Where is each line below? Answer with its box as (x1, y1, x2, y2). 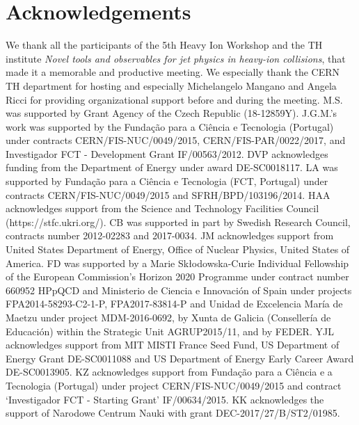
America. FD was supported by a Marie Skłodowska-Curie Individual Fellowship (6, 255, 349, 270)
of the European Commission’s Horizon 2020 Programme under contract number (6, 269, 349, 284)
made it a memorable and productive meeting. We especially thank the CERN (6, 65, 340, 79)
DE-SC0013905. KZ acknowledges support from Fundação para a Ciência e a (6, 364, 333, 379)
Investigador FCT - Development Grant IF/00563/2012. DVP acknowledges (6, 146, 328, 161)
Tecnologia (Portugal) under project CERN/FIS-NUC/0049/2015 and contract (6, 378, 342, 392)
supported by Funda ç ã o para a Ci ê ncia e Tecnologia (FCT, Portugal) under (6, 174, 328, 189)
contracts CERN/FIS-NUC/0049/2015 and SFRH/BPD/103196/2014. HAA (6, 187, 330, 202)
